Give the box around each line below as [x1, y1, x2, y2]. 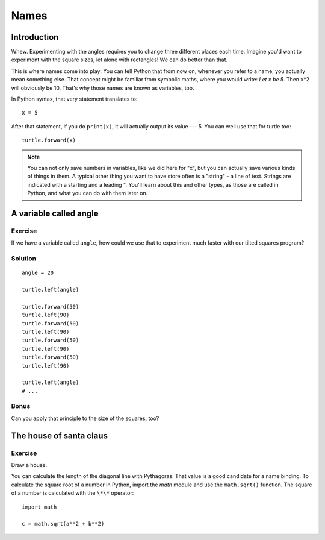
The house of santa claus [11, 430, 108, 441]
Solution [11, 254, 37, 263]
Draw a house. [11, 462, 48, 469]
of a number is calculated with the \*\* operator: [11, 489, 134, 497]
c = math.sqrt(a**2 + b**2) [22, 520, 105, 527]
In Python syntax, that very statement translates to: [11, 95, 138, 102]
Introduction [11, 32, 59, 42]
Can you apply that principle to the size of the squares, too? [11, 415, 159, 422]
